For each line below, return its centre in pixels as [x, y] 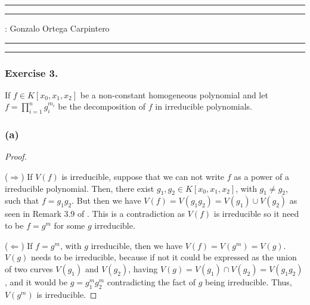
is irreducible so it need [256, 214]
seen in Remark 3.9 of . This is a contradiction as [95, 214]
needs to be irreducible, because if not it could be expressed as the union [164, 257]
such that [22, 200]
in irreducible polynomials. [204, 106]
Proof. [16, 156]
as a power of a [261, 177]
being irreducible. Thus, [249, 281]
